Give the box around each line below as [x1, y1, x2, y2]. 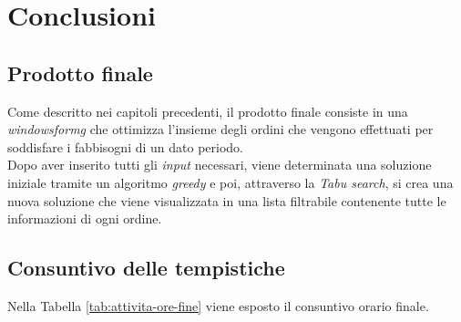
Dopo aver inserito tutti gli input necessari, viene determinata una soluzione [7, 155, 432, 174]
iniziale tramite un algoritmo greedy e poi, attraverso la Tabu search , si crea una [7, 172, 454, 192]
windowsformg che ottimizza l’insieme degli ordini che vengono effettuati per [7, 119, 434, 139]
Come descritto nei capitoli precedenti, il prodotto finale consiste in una [7, 101, 408, 120]
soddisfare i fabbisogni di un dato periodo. [7, 137, 243, 156]
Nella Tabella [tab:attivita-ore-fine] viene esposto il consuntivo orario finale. [7, 296, 429, 315]
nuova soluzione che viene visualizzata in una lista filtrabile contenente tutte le [7, 191, 446, 210]
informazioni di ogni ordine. [7, 209, 162, 228]
